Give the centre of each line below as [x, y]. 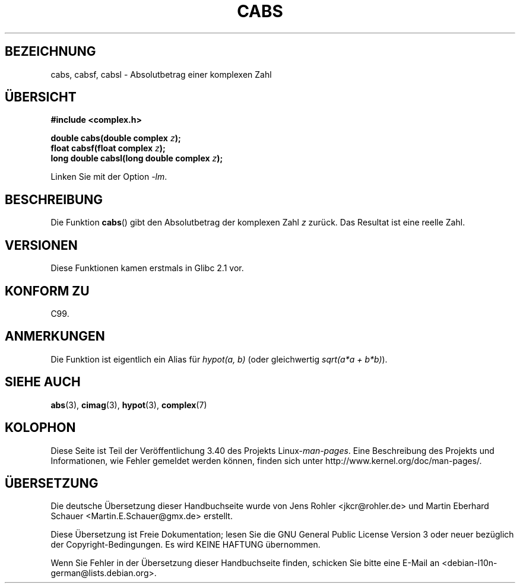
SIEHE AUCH [43, 382]
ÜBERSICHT [41, 97]
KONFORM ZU [47, 291]
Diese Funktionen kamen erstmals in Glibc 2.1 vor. [147, 268]
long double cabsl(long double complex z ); [137, 158]
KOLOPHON [40, 428]
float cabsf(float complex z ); [108, 148]
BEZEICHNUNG [50, 52]
